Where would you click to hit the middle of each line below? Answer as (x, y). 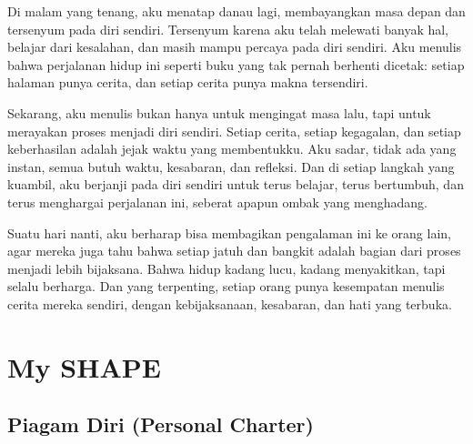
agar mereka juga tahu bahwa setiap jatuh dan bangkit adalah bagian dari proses (234, 251)
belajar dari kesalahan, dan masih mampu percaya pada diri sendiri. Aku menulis (235, 47)
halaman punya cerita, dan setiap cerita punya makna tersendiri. (188, 82)
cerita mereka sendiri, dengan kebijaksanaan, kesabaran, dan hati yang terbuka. (230, 303)
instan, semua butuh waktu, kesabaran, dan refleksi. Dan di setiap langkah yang (231, 166)
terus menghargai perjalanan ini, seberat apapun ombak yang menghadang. (217, 202)
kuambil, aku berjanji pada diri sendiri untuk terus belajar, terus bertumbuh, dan (236, 184)
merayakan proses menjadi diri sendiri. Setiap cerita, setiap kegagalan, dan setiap (234, 131)
